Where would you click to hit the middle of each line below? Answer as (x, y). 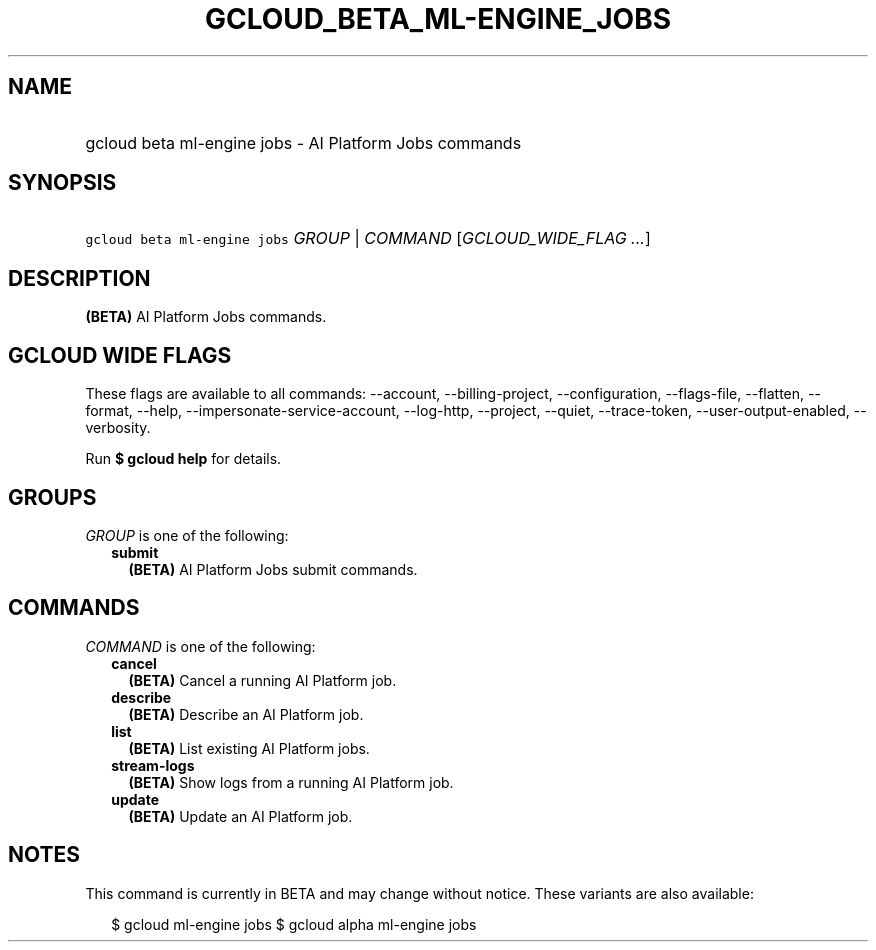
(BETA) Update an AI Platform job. (240, 816)
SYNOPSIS (62, 183)
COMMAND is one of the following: (200, 646)
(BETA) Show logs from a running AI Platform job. (291, 782)
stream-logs (153, 765)
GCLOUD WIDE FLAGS (120, 355)
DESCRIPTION (79, 278)
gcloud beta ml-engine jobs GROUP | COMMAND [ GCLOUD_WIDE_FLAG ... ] (368, 238)
